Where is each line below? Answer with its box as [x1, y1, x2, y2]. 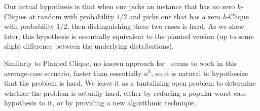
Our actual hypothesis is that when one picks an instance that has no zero [4, 1, 235, 11]
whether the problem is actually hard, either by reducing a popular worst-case [4, 87, 247, 98]
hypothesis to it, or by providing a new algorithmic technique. [4, 97, 197, 108]
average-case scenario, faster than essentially [4, 67, 142, 78]
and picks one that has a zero [129, 11, 220, 21]
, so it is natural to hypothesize [151, 67, 248, 78]
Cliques [4, 11, 27, 21]
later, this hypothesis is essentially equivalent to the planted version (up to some [4, 30, 254, 41]
